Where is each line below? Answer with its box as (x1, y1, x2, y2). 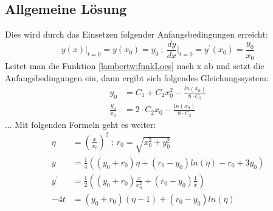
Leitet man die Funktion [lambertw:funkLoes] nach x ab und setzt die (5, 59, 264, 72)
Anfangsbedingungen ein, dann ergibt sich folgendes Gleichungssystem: (5, 71, 269, 84)
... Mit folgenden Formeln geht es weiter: (5, 118, 156, 130)
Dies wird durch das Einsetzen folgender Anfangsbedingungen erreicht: (5, 28, 268, 41)
